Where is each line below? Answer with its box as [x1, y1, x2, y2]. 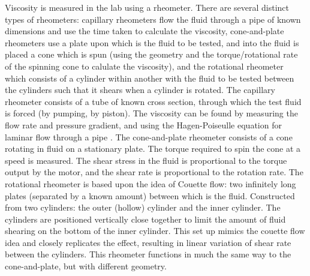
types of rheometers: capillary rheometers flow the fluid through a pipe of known [5, 13, 301, 25]
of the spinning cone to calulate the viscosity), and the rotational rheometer [5, 59, 284, 72]
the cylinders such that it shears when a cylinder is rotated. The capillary [5, 83, 275, 96]
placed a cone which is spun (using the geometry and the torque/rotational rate [5, 48, 298, 61]
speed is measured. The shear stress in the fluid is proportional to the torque [5, 154, 287, 166]
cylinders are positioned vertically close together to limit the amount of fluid [5, 212, 286, 225]
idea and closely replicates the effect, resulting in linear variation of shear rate [5, 236, 291, 248]
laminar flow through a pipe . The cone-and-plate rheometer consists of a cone [5, 130, 293, 143]
